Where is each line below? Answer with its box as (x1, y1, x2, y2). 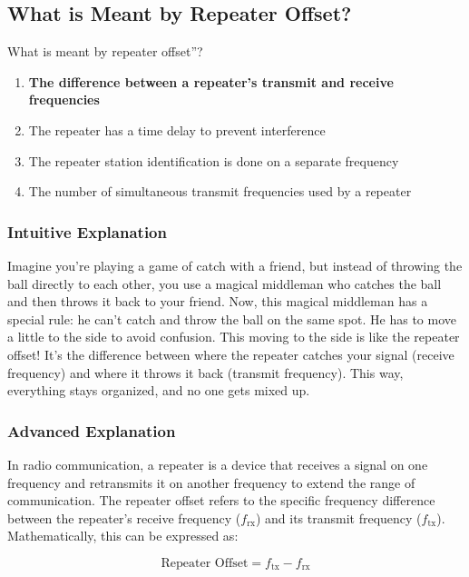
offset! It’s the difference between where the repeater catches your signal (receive (7, 344, 454, 363)
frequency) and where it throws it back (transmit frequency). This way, (7, 363, 404, 382)
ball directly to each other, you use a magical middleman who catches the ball (7, 274, 442, 293)
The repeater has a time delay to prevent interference (28, 120, 326, 139)
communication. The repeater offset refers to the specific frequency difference (7, 491, 435, 510)
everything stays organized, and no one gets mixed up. (7, 381, 310, 400)
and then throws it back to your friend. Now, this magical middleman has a (7, 292, 428, 311)
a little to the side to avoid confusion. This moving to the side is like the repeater (7, 327, 460, 346)
